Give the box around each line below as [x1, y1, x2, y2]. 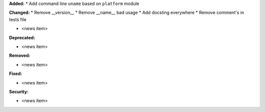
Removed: [9, 53, 30, 58]
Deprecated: [9, 34, 35, 40]
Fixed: [9, 71, 22, 77]
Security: [9, 88, 29, 94]
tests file [9, 16, 26, 22]
